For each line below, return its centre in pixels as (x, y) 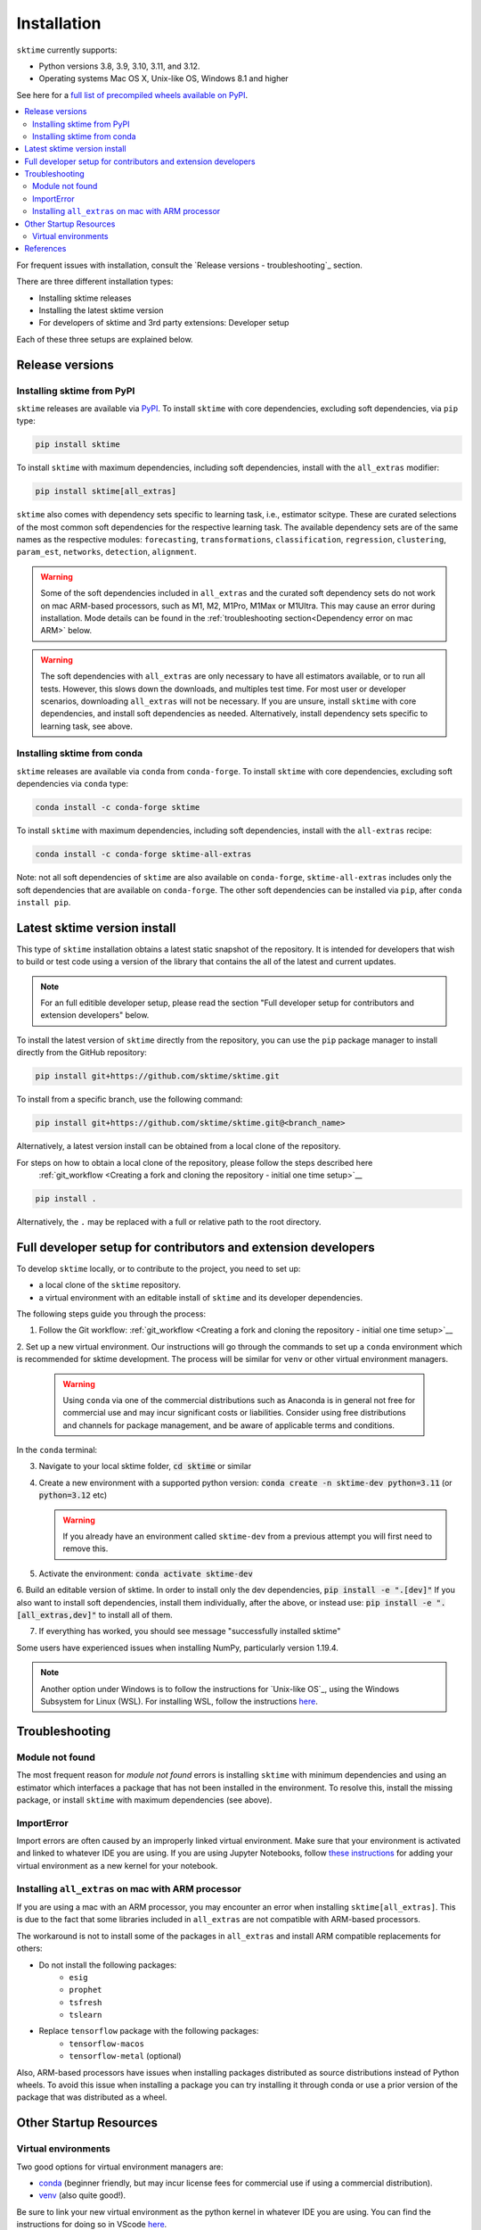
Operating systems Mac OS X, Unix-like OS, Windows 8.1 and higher (163, 78)
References (45, 249)
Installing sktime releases (85, 298)
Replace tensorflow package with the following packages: (149, 2031)
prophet (86, 1990)
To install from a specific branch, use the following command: (130, 1099)
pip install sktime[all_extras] (106, 491)
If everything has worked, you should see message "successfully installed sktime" (190, 1631)
